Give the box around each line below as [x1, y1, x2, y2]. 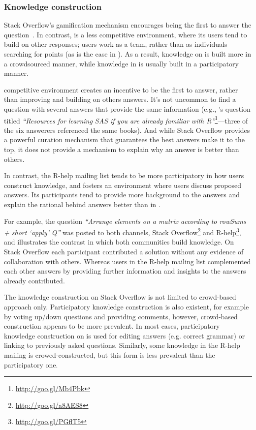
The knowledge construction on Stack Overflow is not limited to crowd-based [4, 292, 236, 302]
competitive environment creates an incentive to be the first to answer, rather [4, 84, 238, 94]
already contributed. [4, 275, 65, 285]
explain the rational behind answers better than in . [4, 199, 160, 209]
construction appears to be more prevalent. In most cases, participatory [4, 321, 220, 331]
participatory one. [4, 359, 58, 369]
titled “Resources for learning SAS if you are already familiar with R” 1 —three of [4, 114, 248, 125]
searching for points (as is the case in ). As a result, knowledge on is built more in [4, 49, 252, 59]
